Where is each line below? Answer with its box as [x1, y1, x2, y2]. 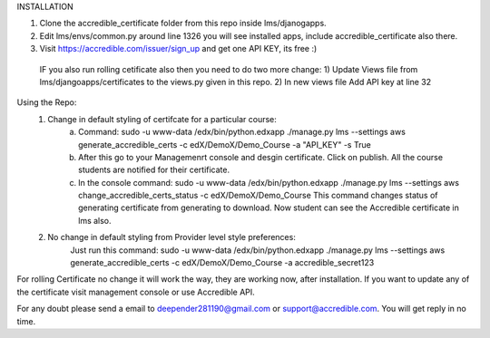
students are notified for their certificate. [78, 164, 230, 176]
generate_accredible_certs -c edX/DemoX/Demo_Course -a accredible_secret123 [70, 257, 375, 268]
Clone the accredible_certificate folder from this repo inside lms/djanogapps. [39, 18, 327, 29]
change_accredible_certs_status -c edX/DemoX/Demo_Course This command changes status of [78, 190, 439, 201]
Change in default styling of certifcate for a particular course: [47, 113, 277, 124]
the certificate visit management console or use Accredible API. [16, 286, 256, 297]
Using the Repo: [16, 97, 77, 108]
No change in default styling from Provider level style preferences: [47, 232, 297, 243]
